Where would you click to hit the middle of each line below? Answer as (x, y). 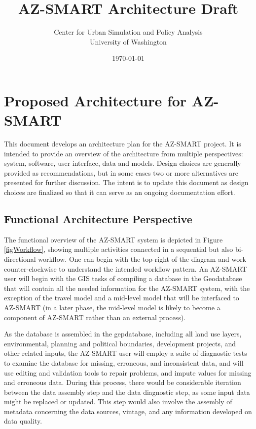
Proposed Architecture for (95, 100)
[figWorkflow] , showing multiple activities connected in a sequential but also (119, 249)
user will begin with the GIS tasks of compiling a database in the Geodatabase (123, 278)
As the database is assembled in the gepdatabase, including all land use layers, (123, 334)
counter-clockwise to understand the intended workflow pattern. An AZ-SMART (126, 268)
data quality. (23, 421)
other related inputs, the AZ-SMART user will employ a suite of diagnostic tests (126, 353)
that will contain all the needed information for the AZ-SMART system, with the (127, 288)
